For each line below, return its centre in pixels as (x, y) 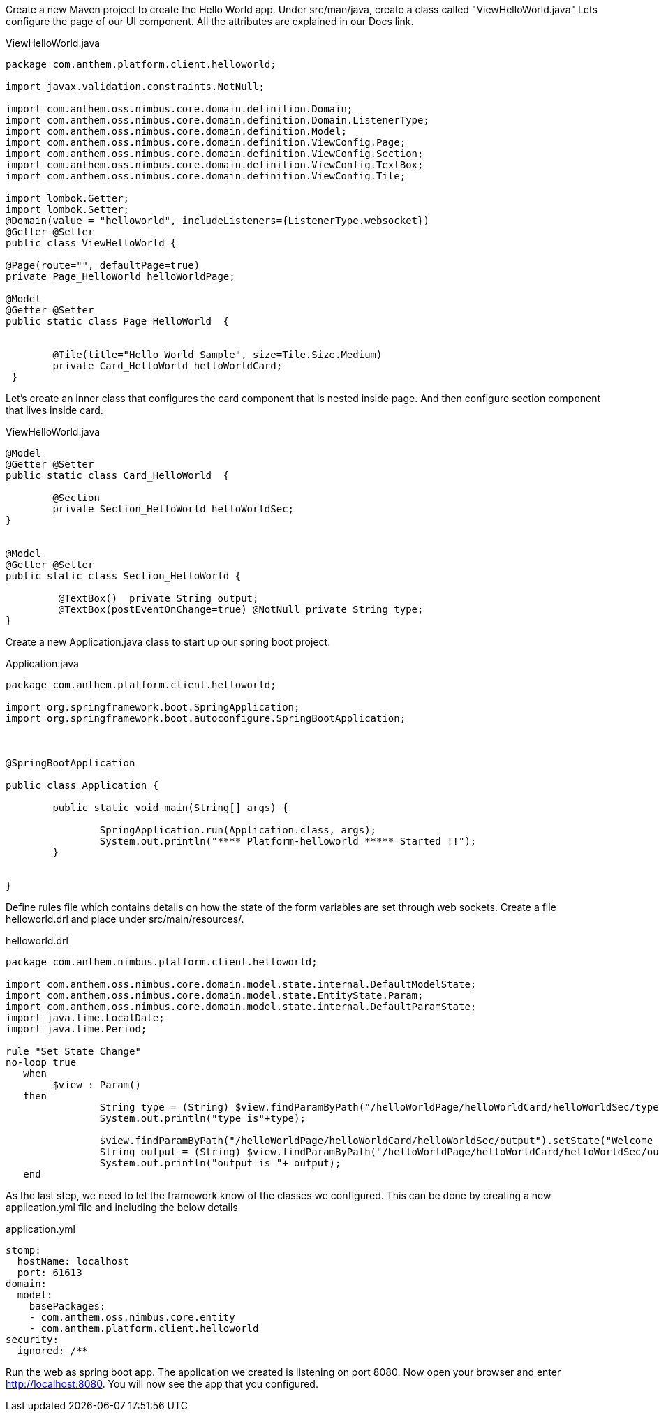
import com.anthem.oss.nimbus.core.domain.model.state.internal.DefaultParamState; (241, 1007)
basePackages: (67, 1306)
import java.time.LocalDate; (85, 1018)
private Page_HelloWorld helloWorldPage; (120, 276)
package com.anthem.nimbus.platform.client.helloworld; (162, 962)
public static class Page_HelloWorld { (118, 321)
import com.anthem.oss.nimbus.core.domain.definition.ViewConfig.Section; (215, 154)
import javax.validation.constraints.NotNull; (135, 87)
